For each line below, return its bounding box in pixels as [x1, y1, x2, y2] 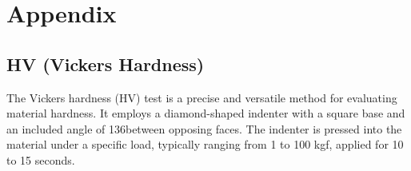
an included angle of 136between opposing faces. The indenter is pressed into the [6, 120, 402, 137]
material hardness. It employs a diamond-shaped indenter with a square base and [6, 105, 405, 121]
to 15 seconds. [6, 151, 75, 168]
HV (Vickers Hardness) [6, 51, 205, 76]
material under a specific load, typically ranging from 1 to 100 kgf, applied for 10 [6, 136, 404, 153]
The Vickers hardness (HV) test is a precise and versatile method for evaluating [6, 89, 397, 105]
